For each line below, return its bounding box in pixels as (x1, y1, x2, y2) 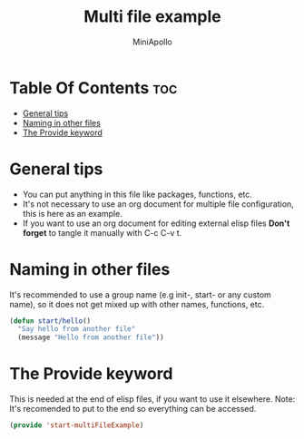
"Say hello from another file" (17, 325, 136, 334)
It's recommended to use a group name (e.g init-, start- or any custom (9, 288, 272, 300)
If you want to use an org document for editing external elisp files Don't (22, 218, 290, 229)
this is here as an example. (22, 208, 123, 219)
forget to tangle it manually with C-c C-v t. (22, 227, 182, 238)
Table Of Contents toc (9, 77, 178, 98)
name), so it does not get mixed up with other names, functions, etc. (9, 298, 265, 309)
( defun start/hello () (9, 316, 92, 326)
